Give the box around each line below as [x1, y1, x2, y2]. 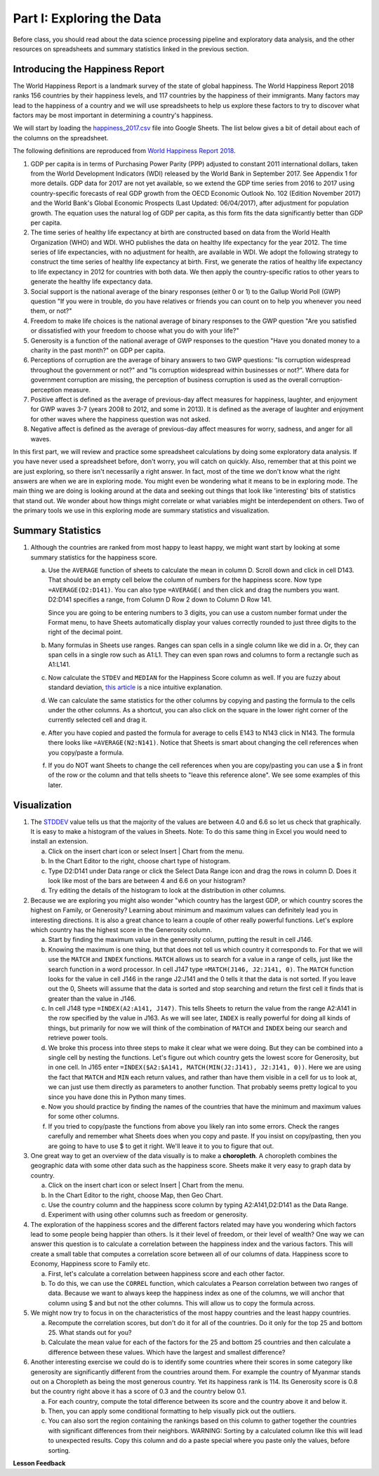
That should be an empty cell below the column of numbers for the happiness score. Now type [48, 576, 322, 584]
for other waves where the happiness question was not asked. [30, 415, 211, 423]
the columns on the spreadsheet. [13, 133, 109, 142]
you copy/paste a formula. [48, 748, 124, 757]
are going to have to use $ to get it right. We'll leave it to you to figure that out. [48, 1141, 274, 1150]
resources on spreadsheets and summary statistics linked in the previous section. [13, 44, 249, 53]
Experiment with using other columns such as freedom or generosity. [48, 1211, 248, 1219]
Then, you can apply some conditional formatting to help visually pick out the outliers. [48, 1407, 296, 1416]
